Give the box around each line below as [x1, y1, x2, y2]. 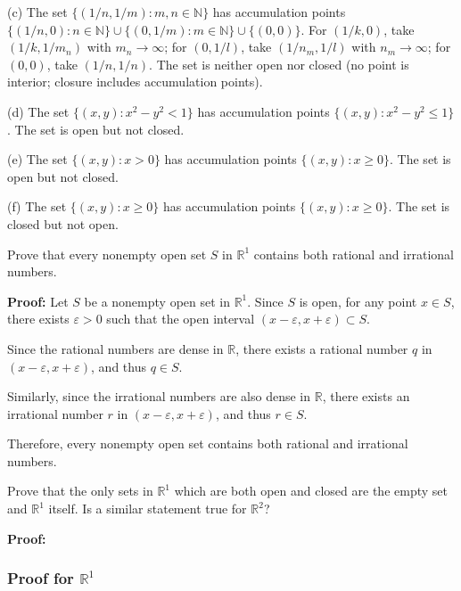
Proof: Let [7, 291, 69, 310]
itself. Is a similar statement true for [48, 499, 247, 518]
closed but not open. [7, 214, 119, 233]
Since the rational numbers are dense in [7, 339, 224, 357]
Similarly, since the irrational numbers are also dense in [7, 387, 311, 406]
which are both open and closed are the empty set [174, 481, 448, 500]
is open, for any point [299, 291, 417, 310]
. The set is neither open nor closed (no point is [149, 54, 409, 73]
